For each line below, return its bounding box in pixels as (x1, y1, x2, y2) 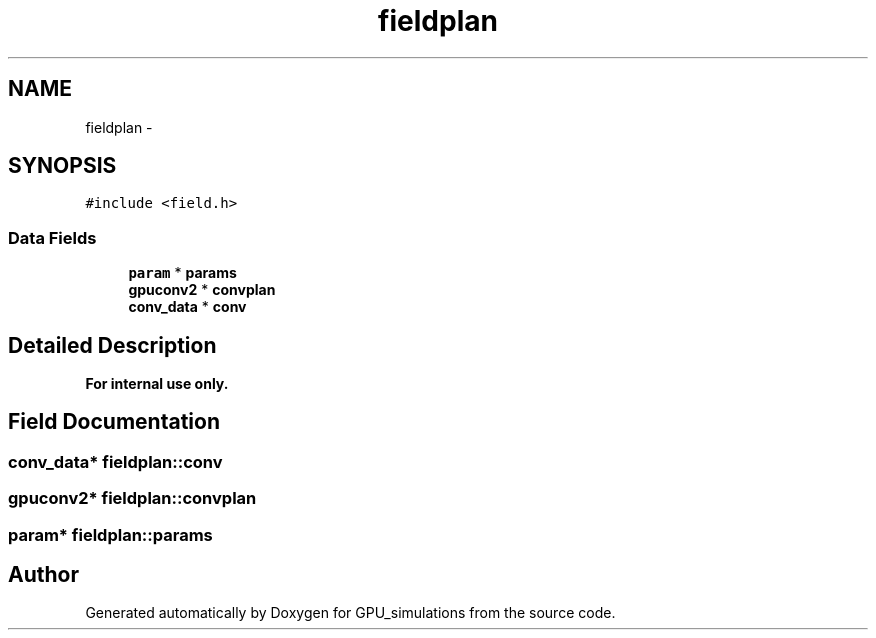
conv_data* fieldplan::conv (8, 451, 223, 472)
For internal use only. (85, 375, 229, 393)
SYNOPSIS (8, 153, 117, 179)
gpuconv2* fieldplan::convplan (8, 488, 257, 509)
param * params (128, 264, 237, 282)
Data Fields (8, 227, 97, 248)
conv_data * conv (128, 298, 247, 316)
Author (8, 562, 79, 588)
